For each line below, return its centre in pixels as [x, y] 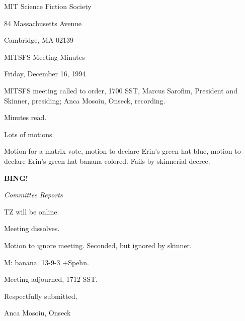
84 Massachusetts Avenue [43, 23]
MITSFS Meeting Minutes [45, 57]
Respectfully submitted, [41, 296]
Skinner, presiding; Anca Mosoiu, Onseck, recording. [85, 100]
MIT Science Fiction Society [48, 6]
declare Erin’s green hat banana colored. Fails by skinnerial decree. [107, 160]
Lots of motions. [29, 134]
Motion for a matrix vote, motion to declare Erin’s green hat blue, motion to [122, 151]
